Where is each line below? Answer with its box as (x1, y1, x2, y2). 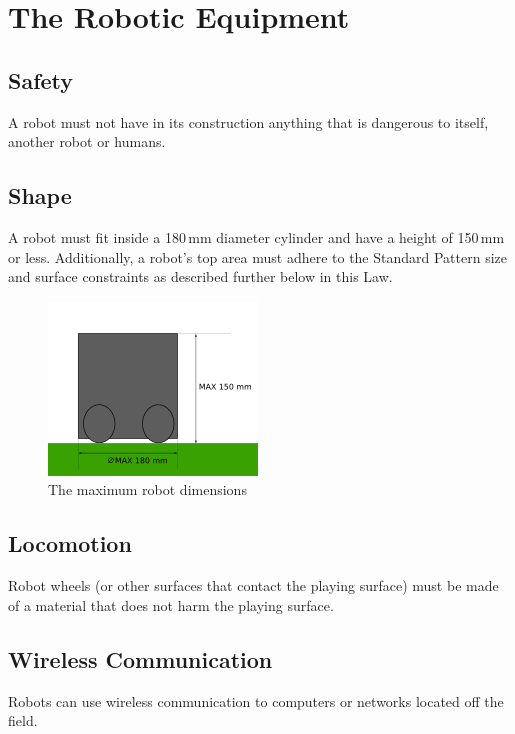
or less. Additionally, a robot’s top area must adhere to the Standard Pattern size (8, 246, 507, 267)
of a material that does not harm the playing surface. (8, 594, 334, 615)
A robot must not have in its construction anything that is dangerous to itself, (8, 111, 489, 132)
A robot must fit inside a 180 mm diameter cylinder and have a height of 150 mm (8, 226, 505, 247)
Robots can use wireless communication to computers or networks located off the (8, 690, 504, 711)
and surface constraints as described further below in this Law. (8, 266, 393, 287)
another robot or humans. (8, 131, 166, 152)
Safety (8, 64, 74, 95)
